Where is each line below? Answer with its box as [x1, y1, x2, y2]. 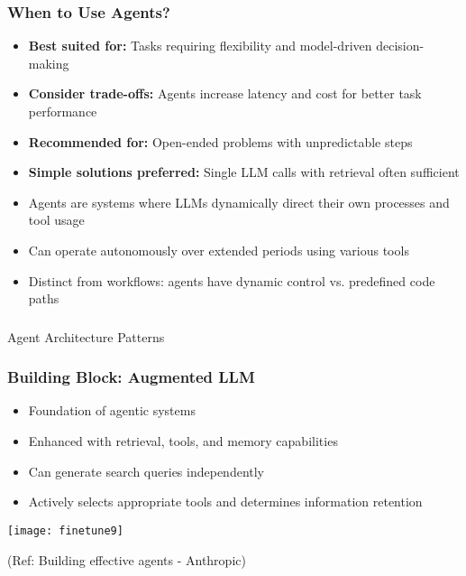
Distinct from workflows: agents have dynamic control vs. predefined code [28, 271, 435, 290]
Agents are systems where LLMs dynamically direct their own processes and [28, 192, 450, 211]
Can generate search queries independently [28, 461, 265, 480]
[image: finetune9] [7, 524, 123, 537]
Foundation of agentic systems [28, 401, 196, 420]
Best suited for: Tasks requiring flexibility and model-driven [28, 36, 372, 55]
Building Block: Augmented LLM [7, 366, 255, 388]
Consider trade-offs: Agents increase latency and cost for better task [28, 84, 422, 103]
